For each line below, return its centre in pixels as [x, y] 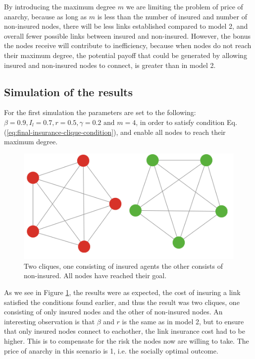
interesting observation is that [50, 321]
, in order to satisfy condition [180, 122]
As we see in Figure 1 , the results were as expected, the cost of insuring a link [122, 292]
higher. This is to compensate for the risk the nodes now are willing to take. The [127, 340]
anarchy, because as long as [46, 16]
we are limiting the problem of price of [184, 6]
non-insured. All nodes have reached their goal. [95, 275]
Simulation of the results [69, 91]
